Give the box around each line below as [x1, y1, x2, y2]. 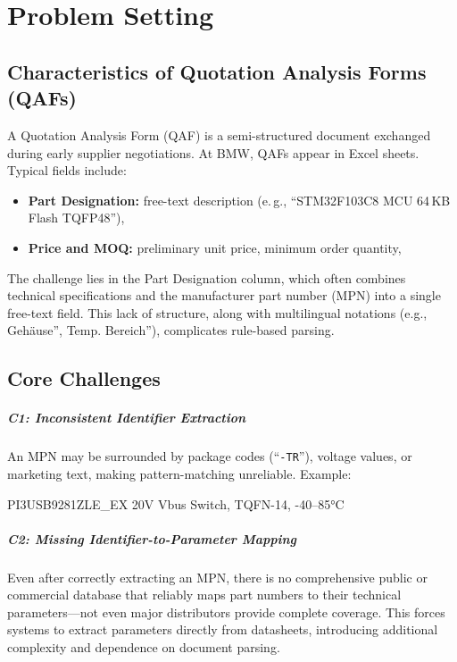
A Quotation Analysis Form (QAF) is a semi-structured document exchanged [7, 125, 431, 144]
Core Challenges [7, 365, 161, 392]
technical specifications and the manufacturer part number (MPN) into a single [7, 286, 441, 305]
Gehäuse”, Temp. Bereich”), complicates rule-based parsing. [7, 321, 335, 339]
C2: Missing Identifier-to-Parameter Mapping [7, 529, 297, 548]
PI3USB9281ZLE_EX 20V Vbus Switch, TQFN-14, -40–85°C [7, 494, 345, 513]
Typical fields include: [7, 161, 127, 180]
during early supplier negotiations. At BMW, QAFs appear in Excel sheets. [7, 143, 420, 162]
